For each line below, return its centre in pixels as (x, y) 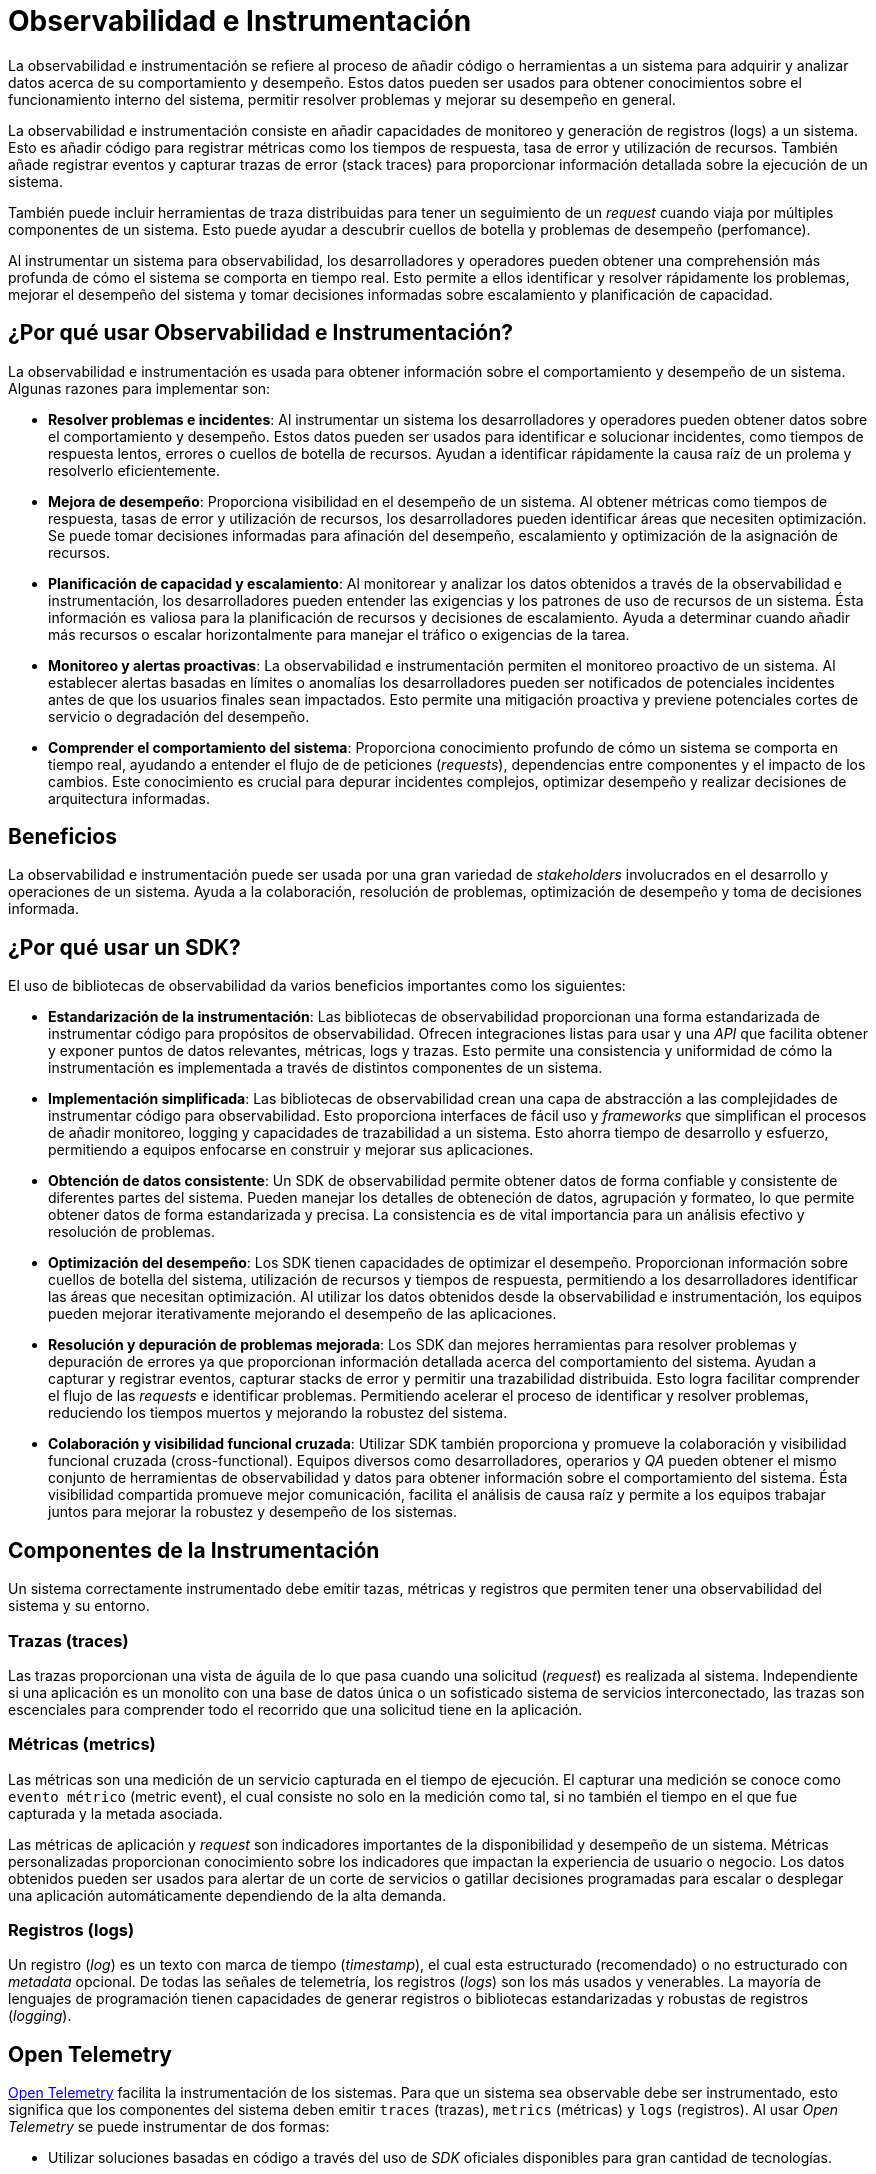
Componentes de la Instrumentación (194, 1550)
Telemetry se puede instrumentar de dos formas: (169, 2127)
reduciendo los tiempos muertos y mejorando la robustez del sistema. (278, 1413)
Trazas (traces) (68, 1640)
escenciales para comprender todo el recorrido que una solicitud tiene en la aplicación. (295, 1709)
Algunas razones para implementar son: (139, 388)
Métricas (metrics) (82, 1744)
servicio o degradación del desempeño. (179, 716)
